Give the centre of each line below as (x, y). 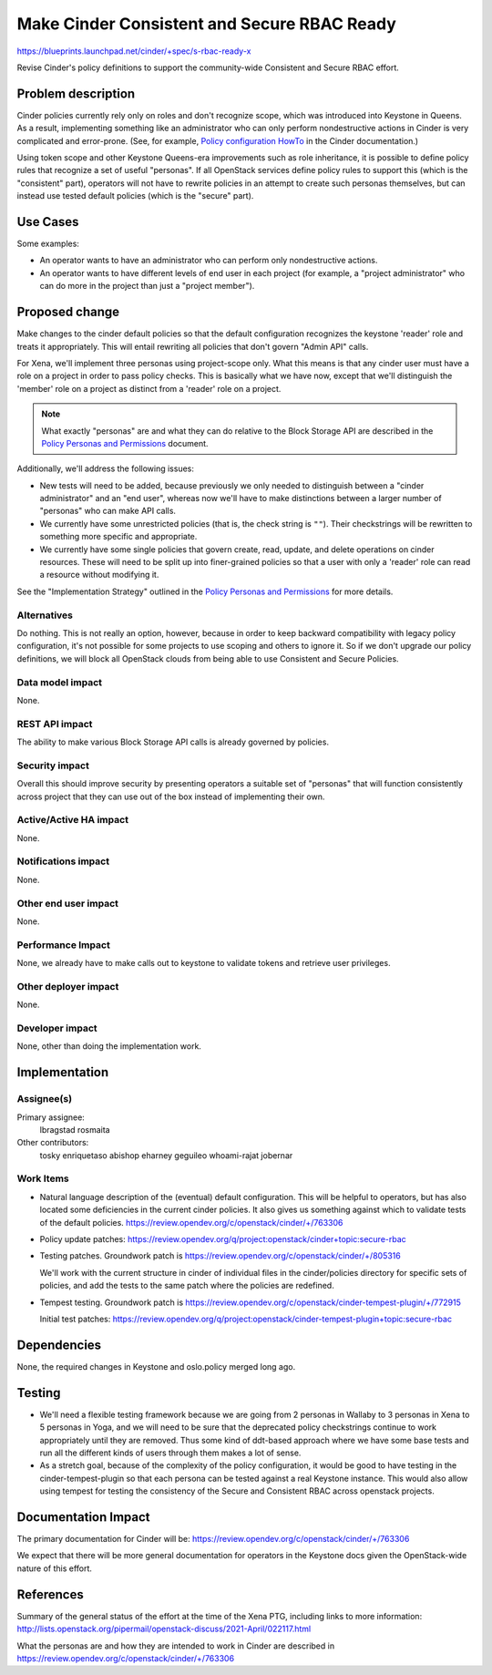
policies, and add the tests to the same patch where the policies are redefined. (187, 1286)
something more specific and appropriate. (118, 537)
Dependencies (59, 1345)
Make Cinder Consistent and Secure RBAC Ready (206, 24)
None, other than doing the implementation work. (109, 1046)
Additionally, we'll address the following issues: (106, 468)
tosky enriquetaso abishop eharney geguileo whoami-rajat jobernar (166, 1155)
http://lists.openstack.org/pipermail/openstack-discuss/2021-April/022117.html (164, 1629)
